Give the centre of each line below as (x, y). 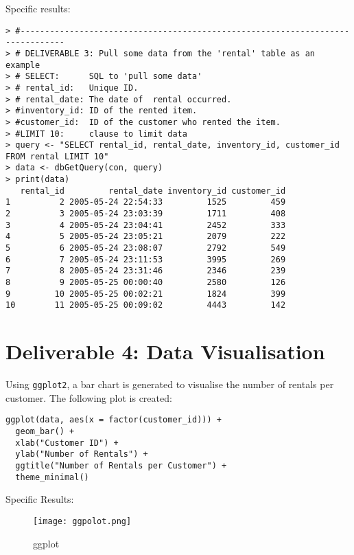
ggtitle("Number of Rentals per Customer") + (121, 466)
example (23, 65)
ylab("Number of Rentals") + (82, 454)
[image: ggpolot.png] (82, 521)
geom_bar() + (45, 432)
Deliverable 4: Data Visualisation (165, 351)
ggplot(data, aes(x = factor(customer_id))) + (114, 420)
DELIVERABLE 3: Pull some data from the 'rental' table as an (170, 53)
